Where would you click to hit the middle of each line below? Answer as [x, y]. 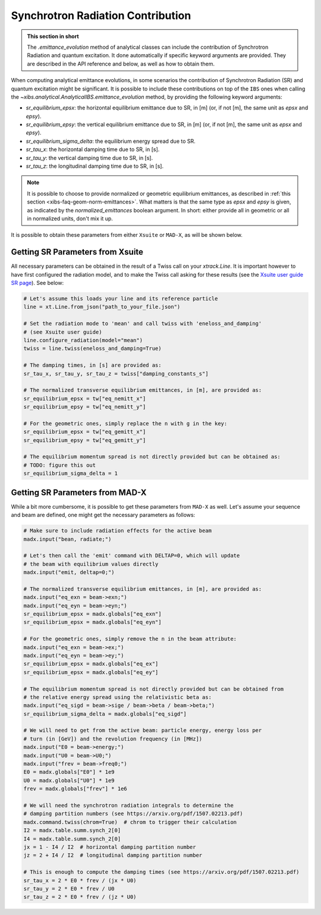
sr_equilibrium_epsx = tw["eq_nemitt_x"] [85, 398]
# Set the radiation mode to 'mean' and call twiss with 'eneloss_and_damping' [143, 324]
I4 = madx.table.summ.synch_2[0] [72, 839]
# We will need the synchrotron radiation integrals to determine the [129, 805]
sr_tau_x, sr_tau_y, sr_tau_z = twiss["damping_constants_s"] [116, 374]
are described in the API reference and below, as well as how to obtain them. [121, 64]
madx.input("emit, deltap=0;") [69, 572]
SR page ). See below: [37, 283]
